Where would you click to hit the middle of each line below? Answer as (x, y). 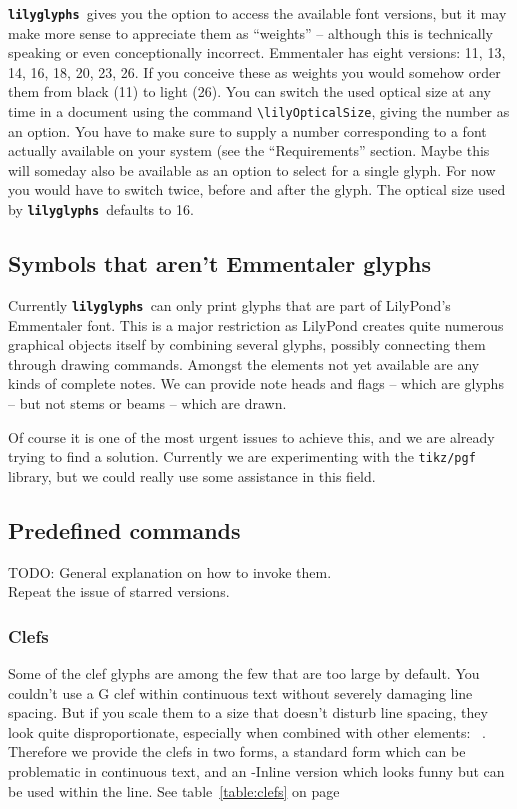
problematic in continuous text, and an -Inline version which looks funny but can (256, 770)
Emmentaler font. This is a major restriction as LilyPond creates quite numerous (256, 324)
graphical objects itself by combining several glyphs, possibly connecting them (247, 344)
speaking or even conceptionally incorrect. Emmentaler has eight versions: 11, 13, (257, 52)
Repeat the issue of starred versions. (119, 591)
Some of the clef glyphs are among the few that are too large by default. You (244, 673)
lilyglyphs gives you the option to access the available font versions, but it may (257, 13)
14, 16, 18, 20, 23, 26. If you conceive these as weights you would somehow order (254, 71)
